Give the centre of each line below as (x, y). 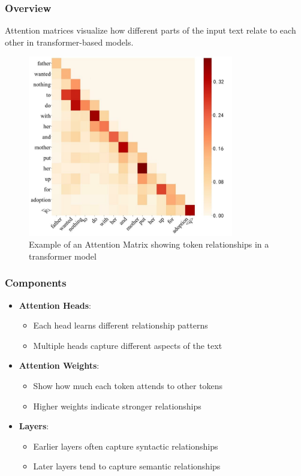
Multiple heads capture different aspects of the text (128, 345)
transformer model (63, 256)
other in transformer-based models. (69, 42)
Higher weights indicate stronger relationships (117, 406)
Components (36, 283)
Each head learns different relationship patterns (121, 325)
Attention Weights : (59, 365)
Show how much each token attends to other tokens (128, 386)
